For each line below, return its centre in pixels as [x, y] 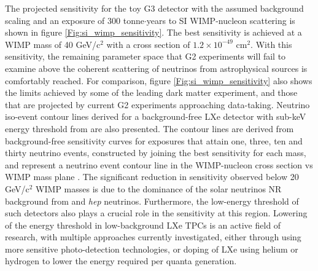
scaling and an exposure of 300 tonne [75, 20]
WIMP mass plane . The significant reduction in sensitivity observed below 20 [152, 177]
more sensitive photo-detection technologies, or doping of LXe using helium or [152, 249]
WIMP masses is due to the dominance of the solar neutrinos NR [159, 188]
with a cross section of [148, 44]
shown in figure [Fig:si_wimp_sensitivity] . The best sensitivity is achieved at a [153, 32]
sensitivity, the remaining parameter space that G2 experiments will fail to [145, 56]
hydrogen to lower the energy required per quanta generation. [121, 261]
